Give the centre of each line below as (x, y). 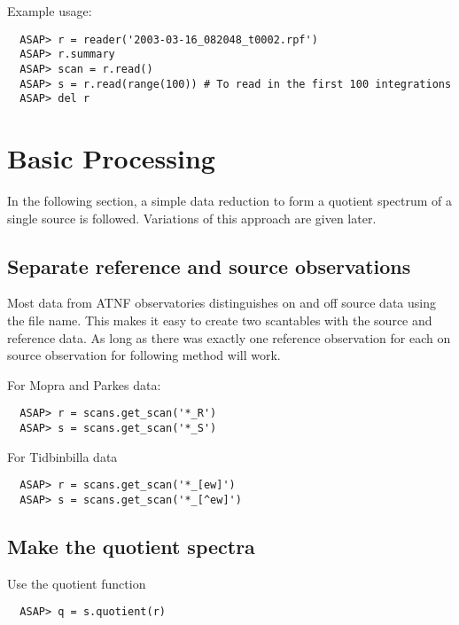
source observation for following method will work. (144, 355)
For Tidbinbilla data (62, 456)
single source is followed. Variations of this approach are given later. (192, 218)
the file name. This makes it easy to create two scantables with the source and (220, 320)
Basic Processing (111, 158)
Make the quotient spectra (131, 546)
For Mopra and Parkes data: (84, 384)
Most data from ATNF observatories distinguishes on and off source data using (222, 303)
